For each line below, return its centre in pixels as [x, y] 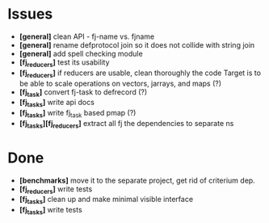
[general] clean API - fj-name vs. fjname [87, 36]
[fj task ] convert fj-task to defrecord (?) [83, 93]
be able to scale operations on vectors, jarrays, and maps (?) [120, 83]
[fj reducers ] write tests [56, 189]
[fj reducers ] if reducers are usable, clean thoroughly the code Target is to [140, 74]
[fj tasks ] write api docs [57, 103]
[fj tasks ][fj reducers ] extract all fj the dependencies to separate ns [126, 124]
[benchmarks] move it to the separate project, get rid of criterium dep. [137, 180]
